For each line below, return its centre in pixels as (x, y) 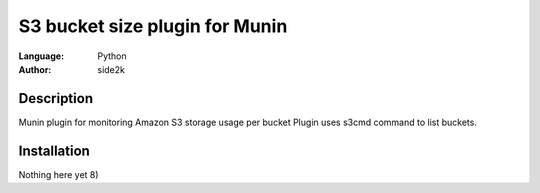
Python (112, 56)
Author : (35, 69)
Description (56, 98)
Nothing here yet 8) (58, 174)
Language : (41, 56)
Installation (54, 150)
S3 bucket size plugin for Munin (153, 26)
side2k (111, 69)
